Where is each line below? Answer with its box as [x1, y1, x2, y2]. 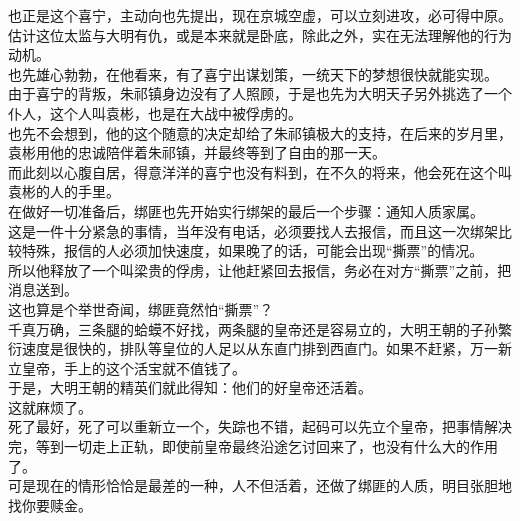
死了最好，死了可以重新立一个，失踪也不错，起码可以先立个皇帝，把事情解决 [8, 416, 512, 437]
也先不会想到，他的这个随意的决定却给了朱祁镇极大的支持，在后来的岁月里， [8, 122, 512, 143]
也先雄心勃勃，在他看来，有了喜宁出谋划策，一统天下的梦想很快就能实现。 [8, 63, 498, 84]
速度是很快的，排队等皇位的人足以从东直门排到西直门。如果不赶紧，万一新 [21, 338, 512, 359]
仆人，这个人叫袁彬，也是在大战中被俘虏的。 [8, 102, 302, 123]
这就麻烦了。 [8, 396, 92, 417]
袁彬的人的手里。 [8, 181, 120, 202]
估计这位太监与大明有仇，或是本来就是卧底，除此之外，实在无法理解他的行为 [8, 24, 512, 45]
